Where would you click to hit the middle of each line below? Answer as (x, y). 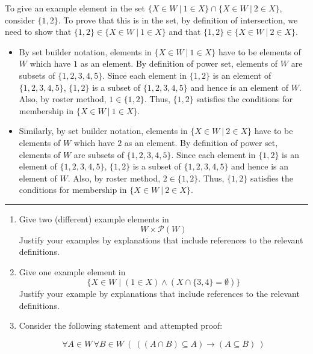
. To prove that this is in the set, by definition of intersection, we (178, 20)
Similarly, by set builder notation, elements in (103, 131)
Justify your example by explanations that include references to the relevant (159, 294)
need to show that (38, 32)
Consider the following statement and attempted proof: (121, 325)
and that (185, 32)
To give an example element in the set (75, 8)
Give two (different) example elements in (94, 218)
